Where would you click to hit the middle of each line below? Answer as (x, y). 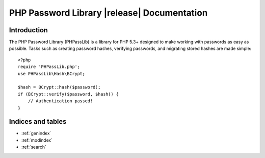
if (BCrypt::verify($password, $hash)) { (68, 94)
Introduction (28, 30)
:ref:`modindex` (37, 140)
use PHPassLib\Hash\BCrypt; (52, 74)
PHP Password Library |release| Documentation (108, 13)
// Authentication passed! (60, 101)
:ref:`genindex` (36, 133)
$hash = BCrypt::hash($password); (59, 87)
